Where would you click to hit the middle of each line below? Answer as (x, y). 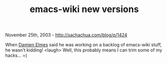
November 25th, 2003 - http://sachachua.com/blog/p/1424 (66, 35)
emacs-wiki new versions (84, 9)
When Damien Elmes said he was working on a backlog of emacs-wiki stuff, (83, 45)
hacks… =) (16, 55)
